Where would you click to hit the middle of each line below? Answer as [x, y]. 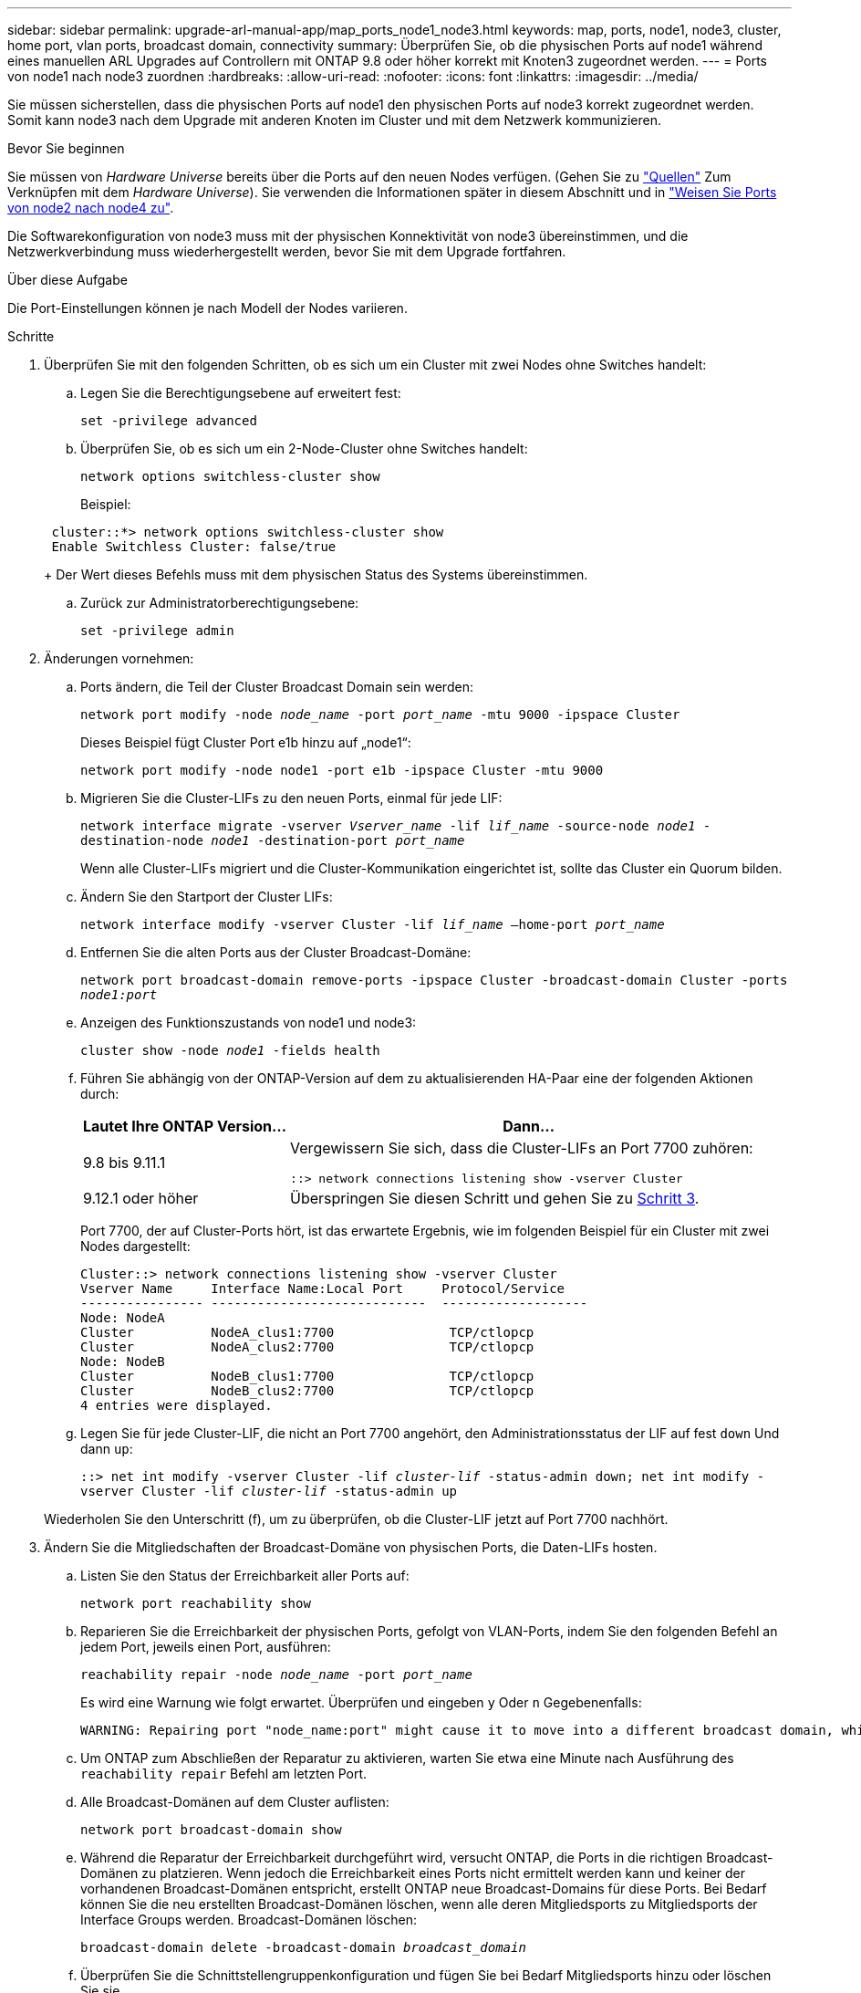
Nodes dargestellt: [135, 1246]
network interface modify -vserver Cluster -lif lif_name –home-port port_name [373, 924]
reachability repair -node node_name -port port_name [276, 1675]
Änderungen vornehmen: [119, 658]
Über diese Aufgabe [67, 280]
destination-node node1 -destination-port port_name [273, 840]
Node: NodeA [123, 1318]
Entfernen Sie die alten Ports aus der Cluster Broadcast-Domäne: [276, 952]
